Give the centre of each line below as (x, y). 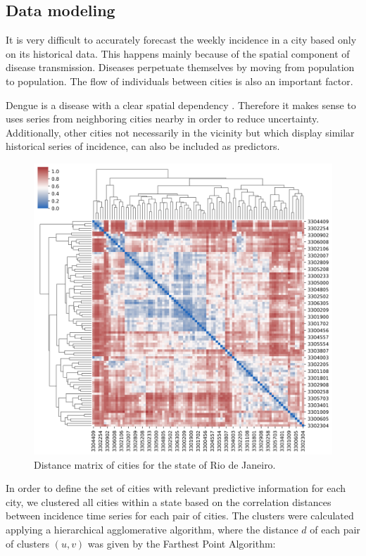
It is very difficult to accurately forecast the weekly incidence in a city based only (181, 40)
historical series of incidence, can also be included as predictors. (143, 146)
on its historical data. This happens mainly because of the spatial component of (178, 53)
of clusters (28, 543)
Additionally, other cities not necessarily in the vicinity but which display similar (180, 132)
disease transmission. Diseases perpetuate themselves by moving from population (180, 67)
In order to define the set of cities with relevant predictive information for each (176, 488)
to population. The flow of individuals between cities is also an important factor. (179, 81)
